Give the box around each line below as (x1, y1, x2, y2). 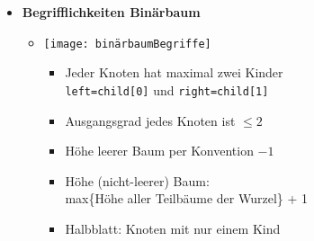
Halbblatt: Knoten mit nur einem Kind (65, 219, 281, 237)
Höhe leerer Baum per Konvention (65, 141, 254, 160)
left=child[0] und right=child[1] (65, 80, 269, 99)
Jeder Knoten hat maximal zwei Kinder (65, 63, 283, 82)
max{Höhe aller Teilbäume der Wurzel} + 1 (65, 189, 309, 208)
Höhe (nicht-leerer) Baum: (65, 171, 210, 190)
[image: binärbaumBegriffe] (43, 37, 211, 50)
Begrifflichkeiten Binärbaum (22, 3, 201, 21)
